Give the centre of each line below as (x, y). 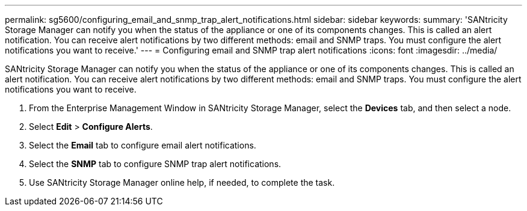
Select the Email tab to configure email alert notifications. (143, 145)
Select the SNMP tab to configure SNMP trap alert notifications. (155, 164)
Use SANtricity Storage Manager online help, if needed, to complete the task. (182, 182)
